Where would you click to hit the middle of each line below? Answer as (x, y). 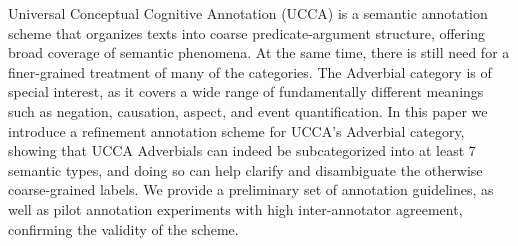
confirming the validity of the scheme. (123, 228)
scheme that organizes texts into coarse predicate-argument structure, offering (246, 32)
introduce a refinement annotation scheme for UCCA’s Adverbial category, (236, 130)
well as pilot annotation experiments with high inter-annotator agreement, (235, 208)
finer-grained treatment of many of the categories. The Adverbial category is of (250, 71)
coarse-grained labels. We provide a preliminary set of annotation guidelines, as (251, 189)
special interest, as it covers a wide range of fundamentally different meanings (246, 91)
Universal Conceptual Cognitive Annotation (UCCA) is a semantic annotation (248, 13)
